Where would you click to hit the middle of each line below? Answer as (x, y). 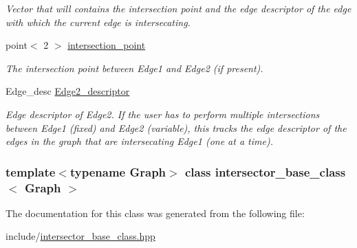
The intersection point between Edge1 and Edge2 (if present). (134, 68)
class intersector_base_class (265, 171)
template (31, 171)
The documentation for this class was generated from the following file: (155, 213)
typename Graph (118, 171)
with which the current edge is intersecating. (98, 22)
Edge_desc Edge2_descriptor (68, 91)
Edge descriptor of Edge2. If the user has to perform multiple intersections (163, 114)
